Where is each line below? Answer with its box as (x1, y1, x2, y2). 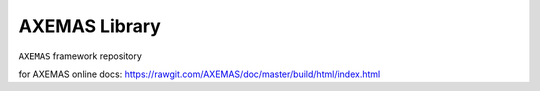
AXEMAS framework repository (18, 50, 142, 62)
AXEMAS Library (18, 15, 162, 37)
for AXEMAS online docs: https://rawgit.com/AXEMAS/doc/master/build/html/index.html (18, 68, 381, 80)
